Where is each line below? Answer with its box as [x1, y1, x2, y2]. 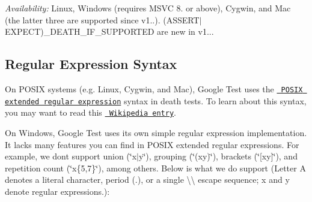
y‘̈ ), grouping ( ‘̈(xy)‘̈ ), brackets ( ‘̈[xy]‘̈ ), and [139, 150, 298, 162]
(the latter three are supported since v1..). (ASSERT [5, 13, 200, 26]
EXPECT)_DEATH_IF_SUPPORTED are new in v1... [5, 25, 214, 38]
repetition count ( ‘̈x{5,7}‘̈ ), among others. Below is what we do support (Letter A [5, 161, 306, 174]
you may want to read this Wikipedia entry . [5, 106, 176, 119]
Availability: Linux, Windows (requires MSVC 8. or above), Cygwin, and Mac [5, 2, 291, 14]
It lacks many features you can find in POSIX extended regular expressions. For [5, 138, 299, 150]
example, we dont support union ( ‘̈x [5, 150, 137, 162]
